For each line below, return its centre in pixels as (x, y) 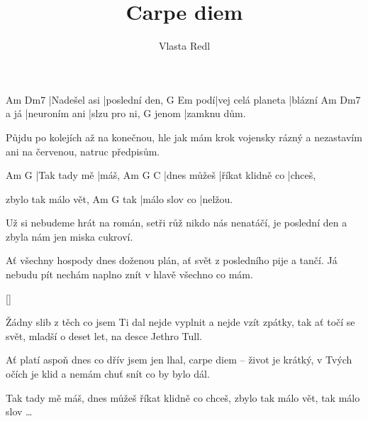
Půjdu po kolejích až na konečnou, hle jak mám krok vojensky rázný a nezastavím (184, 137)
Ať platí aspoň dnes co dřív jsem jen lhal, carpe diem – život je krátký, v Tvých (179, 360)
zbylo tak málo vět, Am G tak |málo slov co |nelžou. (119, 198)
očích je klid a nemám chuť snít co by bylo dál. (108, 374)
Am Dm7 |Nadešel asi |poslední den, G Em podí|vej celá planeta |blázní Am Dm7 (183, 99)
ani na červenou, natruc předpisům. (83, 151)
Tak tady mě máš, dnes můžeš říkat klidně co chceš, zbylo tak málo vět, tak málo (183, 397)
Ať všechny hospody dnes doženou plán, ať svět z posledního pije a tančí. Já (172, 260)
